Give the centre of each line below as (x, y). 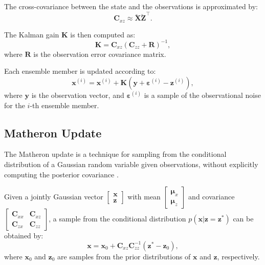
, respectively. (238, 256)
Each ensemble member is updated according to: (80, 71)
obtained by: (24, 236)
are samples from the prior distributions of (124, 256)
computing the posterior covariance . (61, 174)
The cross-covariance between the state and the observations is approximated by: (131, 6)
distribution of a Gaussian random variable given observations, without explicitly (131, 164)
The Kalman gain (32, 34)
